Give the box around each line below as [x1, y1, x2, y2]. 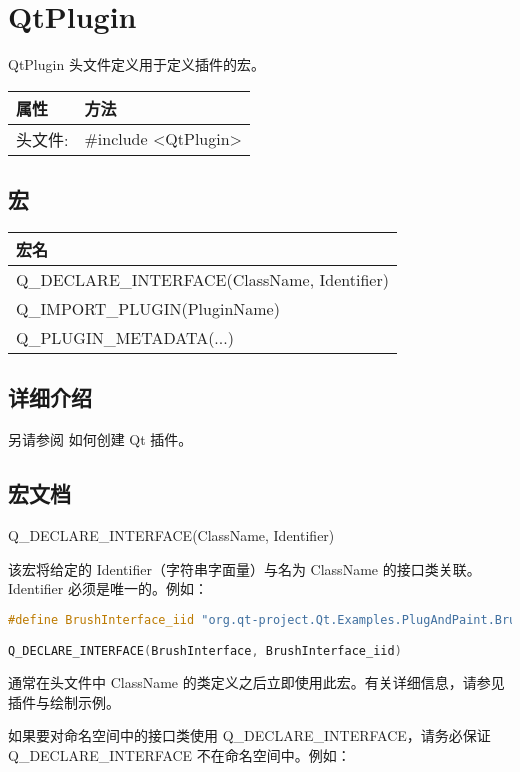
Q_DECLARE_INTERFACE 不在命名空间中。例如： [8, 744, 351, 765]
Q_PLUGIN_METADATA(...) [16, 325, 234, 349]
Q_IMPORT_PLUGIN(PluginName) [16, 296, 280, 320]
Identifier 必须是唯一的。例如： [8, 578, 208, 599]
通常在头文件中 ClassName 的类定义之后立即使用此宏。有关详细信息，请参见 [8, 672, 505, 693]
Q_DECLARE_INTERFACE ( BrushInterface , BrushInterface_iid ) [8, 644, 402, 659]
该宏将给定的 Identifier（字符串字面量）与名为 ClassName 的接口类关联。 [8, 558, 481, 579]
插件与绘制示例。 [8, 691, 120, 712]
